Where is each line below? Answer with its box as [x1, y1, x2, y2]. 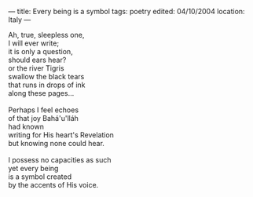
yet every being [8, 164, 59, 173]
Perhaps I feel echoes [8, 105, 79, 115]
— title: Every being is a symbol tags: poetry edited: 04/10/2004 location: [8, 7, 245, 16]
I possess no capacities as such [8, 155, 112, 164]
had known [8, 122, 45, 131]
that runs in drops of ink [8, 80, 86, 89]
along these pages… [8, 89, 75, 97]
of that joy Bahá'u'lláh [8, 114, 79, 122]
